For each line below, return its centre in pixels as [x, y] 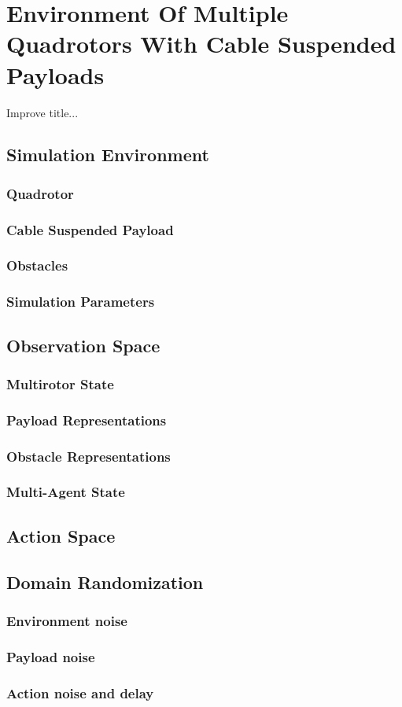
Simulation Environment [108, 155]
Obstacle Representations [89, 456]
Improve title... [42, 112]
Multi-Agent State [66, 492]
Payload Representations [87, 420]
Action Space [61, 535]
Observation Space [83, 345]
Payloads [55, 74]
